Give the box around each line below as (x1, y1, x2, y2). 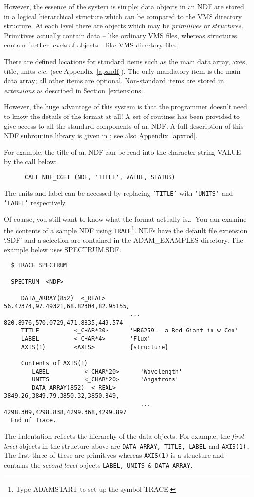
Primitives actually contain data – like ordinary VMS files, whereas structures (4, 30, 237, 40)
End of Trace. (11, 417, 57, 424)
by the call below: (4, 156, 57, 166)
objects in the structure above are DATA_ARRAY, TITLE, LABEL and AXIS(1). (19, 440, 250, 450)
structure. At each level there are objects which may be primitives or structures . (4, 21, 243, 31)
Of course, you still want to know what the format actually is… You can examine (4, 213, 247, 224)
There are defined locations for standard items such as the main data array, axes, (4, 56, 247, 66)
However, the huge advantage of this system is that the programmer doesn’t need (4, 101, 247, 112)
